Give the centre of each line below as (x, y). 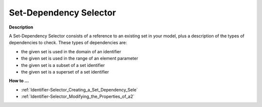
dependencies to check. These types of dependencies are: (68, 43)
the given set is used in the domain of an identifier (71, 51)
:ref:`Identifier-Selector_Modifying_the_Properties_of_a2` (78, 96)
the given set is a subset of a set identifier (63, 65)
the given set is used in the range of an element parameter (80, 59)
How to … (19, 81)
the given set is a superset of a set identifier (65, 72)
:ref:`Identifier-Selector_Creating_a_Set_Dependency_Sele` (80, 90)
